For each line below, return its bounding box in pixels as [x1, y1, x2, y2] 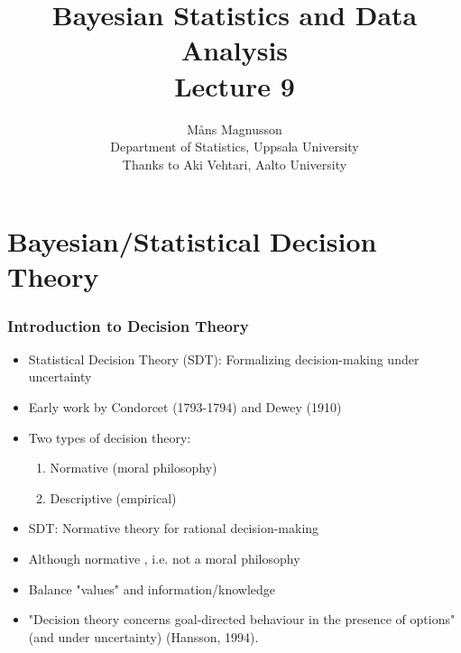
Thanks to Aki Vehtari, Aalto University [122, 154, 347, 173]
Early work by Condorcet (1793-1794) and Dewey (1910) [28, 398, 342, 417]
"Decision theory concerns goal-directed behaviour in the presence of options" [28, 610, 456, 629]
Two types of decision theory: [28, 428, 191, 446]
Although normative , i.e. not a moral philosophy [28, 549, 300, 568]
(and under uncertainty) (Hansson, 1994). [28, 627, 259, 646]
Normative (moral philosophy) [50, 458, 217, 477]
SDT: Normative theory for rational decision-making [28, 519, 319, 538]
